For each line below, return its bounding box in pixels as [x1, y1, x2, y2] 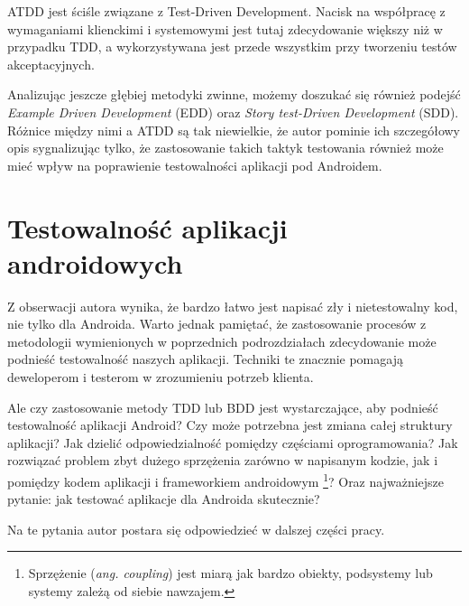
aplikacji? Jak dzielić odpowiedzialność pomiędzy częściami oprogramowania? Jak [7, 433, 458, 452]
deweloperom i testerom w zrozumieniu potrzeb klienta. [7, 368, 314, 387]
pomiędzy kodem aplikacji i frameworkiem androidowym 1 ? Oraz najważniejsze [7, 470, 445, 490]
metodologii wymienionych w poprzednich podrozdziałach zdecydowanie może [7, 331, 437, 350]
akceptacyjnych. [7, 54, 95, 73]
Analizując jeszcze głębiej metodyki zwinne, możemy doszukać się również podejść [7, 85, 461, 104]
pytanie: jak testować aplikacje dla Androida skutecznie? [7, 489, 320, 508]
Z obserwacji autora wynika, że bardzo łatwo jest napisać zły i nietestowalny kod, [7, 296, 458, 315]
